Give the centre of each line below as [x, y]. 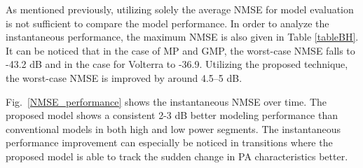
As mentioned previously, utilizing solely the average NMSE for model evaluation [180, 9]
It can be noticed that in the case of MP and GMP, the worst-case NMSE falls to [180, 50]
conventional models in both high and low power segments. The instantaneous [173, 128]
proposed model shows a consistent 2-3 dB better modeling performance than [172, 115]
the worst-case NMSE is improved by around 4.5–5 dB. [124, 77]
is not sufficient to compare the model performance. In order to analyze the [167, 23]
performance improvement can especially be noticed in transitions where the [169, 142]
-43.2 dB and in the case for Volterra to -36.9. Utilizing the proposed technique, [177, 64]
